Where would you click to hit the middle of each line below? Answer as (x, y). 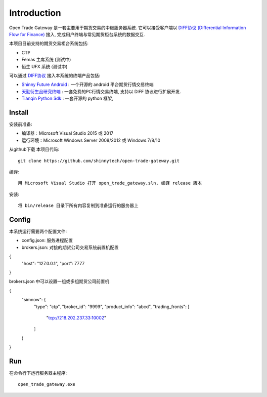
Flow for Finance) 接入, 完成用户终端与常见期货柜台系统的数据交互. (77, 34)
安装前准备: (21, 124)
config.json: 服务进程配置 (47, 240)
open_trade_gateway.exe (47, 384)
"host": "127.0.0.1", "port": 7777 (53, 263)
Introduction (35, 13)
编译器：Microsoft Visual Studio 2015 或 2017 (67, 133)
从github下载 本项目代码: (34, 149)
